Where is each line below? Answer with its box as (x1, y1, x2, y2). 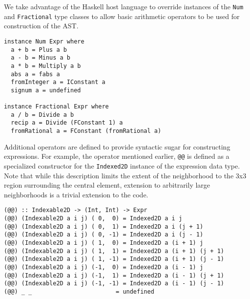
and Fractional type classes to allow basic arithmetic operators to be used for (4, 11, 240, 21)
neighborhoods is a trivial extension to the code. (4, 189, 148, 199)
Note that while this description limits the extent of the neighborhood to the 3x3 (4, 170, 247, 180)
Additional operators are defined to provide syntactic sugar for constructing (4, 141, 230, 151)
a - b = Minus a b (11, 54, 71, 62)
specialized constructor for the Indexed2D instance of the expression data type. (4, 161, 240, 171)
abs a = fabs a (11, 70, 60, 78)
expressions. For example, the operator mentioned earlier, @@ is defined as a (4, 151, 229, 161)
